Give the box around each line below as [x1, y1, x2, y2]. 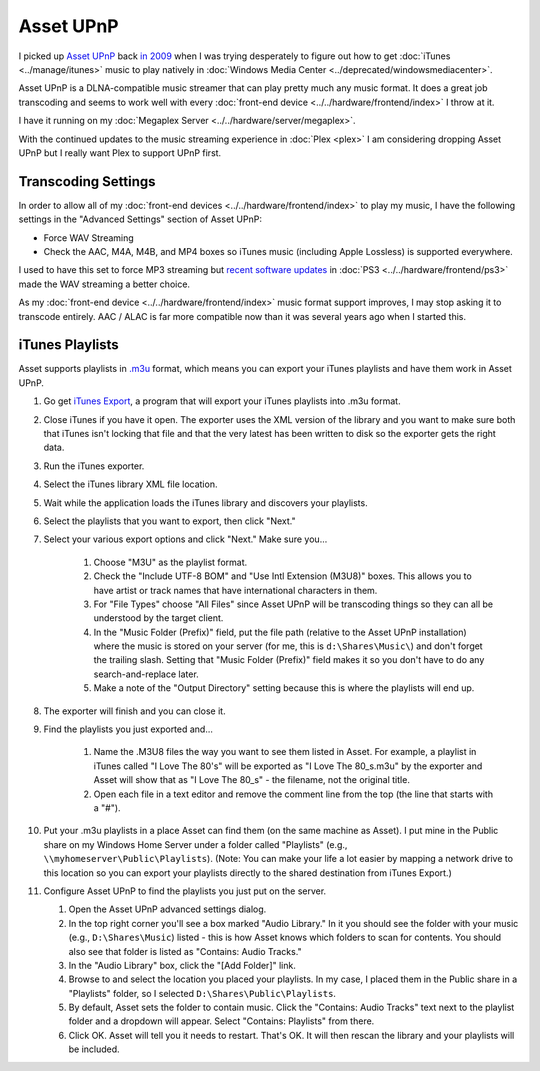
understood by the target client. [93, 612, 224, 624]
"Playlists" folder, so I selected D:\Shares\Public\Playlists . [68, 987, 337, 999]
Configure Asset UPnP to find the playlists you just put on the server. [43, 885, 327, 897]
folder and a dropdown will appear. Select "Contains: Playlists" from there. [68, 1015, 375, 1027]
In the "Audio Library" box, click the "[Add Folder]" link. [68, 959, 297, 971]
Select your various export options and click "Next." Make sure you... [43, 533, 328, 545]
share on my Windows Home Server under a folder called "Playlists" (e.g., [43, 838, 348, 850]
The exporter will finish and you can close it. [43, 705, 226, 717]
